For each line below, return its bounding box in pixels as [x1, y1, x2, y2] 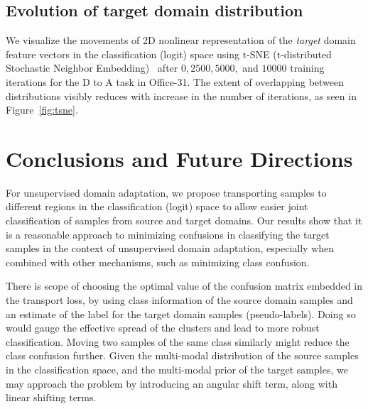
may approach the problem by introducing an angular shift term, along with [6, 376, 337, 391]
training [290, 60, 325, 75]
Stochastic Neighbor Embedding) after [6, 60, 178, 75]
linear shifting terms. [6, 390, 97, 405]
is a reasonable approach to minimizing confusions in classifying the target [6, 227, 330, 241]
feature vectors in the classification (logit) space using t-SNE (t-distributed [6, 46, 332, 61]
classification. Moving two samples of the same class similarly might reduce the [6, 334, 350, 349]
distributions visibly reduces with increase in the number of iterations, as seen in [6, 88, 357, 103]
